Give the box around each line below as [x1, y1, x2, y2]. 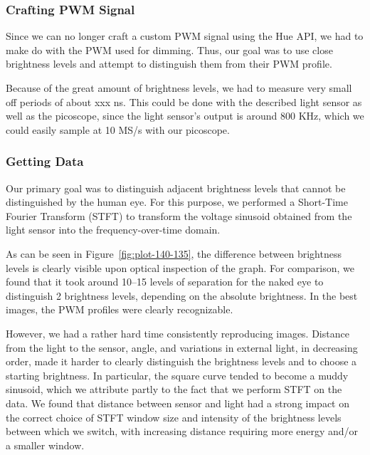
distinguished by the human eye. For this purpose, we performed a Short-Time [6, 194, 348, 209]
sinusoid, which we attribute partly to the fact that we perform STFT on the [6, 382, 342, 397]
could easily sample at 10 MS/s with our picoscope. [6, 122, 230, 137]
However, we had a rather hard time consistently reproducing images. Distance [6, 325, 349, 340]
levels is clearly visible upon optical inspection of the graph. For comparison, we [6, 260, 354, 275]
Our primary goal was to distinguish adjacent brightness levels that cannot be [6, 180, 346, 195]
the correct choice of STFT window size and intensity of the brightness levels [6, 409, 342, 424]
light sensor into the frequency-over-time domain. [6, 222, 221, 237]
